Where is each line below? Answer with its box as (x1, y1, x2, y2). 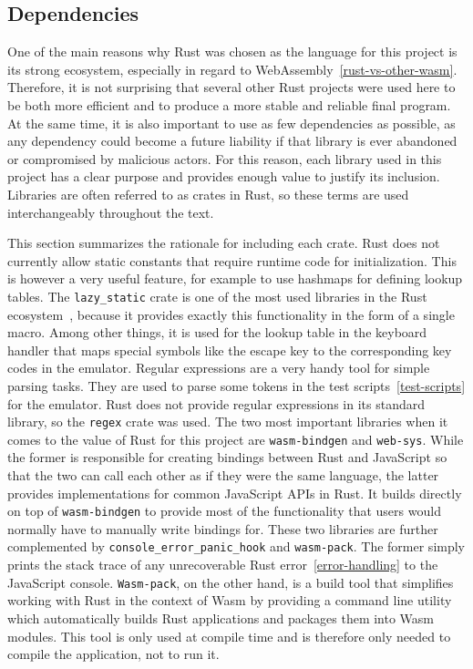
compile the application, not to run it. (7, 644, 220, 664)
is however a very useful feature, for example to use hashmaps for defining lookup (7, 269, 463, 288)
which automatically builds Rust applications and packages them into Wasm (7, 608, 435, 627)
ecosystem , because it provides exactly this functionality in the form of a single (7, 304, 455, 324)
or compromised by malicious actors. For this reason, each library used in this (7, 149, 442, 168)
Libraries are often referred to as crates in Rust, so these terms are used (7, 184, 409, 203)
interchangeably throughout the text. (7, 202, 214, 221)
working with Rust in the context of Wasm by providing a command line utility (7, 591, 452, 610)
